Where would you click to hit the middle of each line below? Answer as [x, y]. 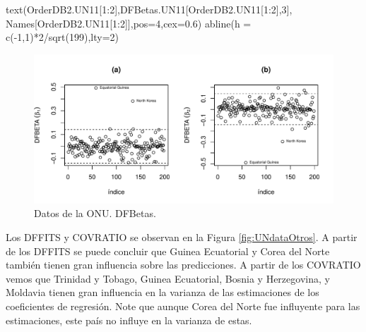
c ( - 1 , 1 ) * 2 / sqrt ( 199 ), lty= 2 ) [63, 37]
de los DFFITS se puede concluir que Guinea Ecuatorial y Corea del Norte [168, 251]
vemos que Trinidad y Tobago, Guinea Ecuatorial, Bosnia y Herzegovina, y [168, 278]
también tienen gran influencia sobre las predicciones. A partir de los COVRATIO [183, 265]
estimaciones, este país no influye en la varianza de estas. [129, 320]
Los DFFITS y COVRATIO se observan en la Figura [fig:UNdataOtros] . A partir [182, 236]
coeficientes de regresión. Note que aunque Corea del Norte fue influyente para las [183, 306]
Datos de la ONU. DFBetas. [95, 213]
